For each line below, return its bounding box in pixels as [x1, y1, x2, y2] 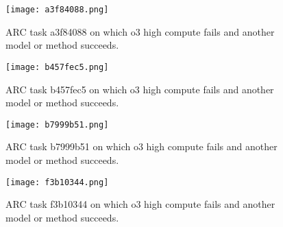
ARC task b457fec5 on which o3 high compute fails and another [5, 82, 274, 96]
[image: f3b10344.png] [5, 177, 109, 187]
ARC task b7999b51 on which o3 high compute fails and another [5, 139, 278, 154]
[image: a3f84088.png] [5, 5, 109, 14]
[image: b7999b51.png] [5, 119, 109, 130]
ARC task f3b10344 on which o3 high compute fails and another [5, 197, 275, 211]
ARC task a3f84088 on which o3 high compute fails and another [5, 24, 275, 38]
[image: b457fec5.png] [5, 62, 109, 72]
